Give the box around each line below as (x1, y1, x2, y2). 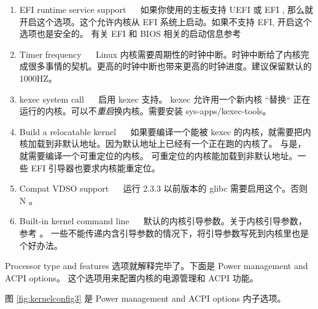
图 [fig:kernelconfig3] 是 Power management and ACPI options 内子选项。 (5, 292, 286, 305)
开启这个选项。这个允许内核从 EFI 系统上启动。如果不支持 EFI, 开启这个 (19, 15, 312, 28)
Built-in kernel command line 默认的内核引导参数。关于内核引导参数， (19, 214, 307, 227)
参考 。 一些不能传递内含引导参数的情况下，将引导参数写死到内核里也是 (19, 226, 309, 239)
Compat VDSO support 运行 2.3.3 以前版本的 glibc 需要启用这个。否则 (19, 182, 308, 195)
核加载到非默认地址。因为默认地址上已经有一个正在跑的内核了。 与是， (19, 137, 306, 150)
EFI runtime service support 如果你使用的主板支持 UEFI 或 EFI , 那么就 (19, 3, 314, 15)
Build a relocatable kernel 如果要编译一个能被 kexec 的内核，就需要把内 (19, 125, 311, 138)
